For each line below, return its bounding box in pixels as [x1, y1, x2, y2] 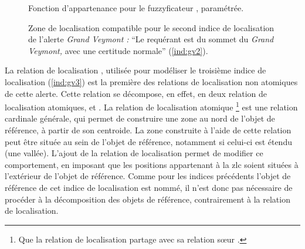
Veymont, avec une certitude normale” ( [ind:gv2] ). [28, 44, 208, 56]
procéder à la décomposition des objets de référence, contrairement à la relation [5, 193, 290, 205]
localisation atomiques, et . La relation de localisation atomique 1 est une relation [5, 99, 298, 113]
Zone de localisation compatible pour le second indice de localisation [28, 21, 274, 33]
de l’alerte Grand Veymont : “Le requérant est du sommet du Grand [28, 33, 274, 45]
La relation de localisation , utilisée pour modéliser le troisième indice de [5, 64, 266, 76]
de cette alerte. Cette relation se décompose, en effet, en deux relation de [5, 87, 267, 99]
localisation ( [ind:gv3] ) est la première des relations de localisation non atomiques [5, 75, 298, 88]
